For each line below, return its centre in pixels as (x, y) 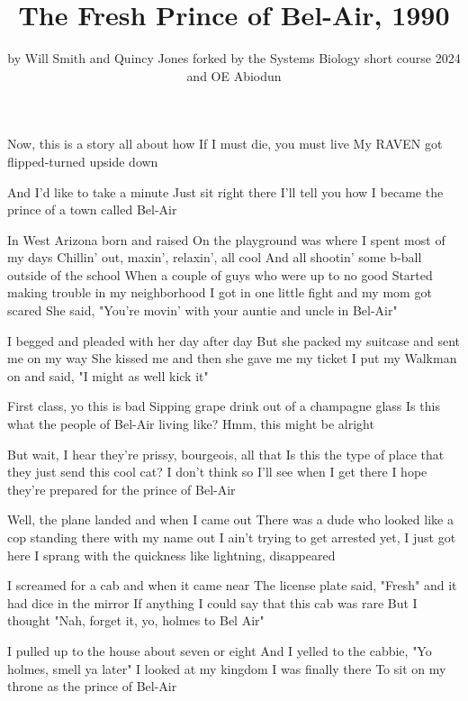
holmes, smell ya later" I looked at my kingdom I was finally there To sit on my (227, 668)
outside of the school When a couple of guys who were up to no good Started (220, 274)
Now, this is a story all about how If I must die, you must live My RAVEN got (225, 144)
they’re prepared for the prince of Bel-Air (121, 489)
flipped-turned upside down (83, 161)
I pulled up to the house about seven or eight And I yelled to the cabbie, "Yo (220, 650)
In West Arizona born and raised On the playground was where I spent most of (226, 239)
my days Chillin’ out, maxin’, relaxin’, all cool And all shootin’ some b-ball (215, 257)
